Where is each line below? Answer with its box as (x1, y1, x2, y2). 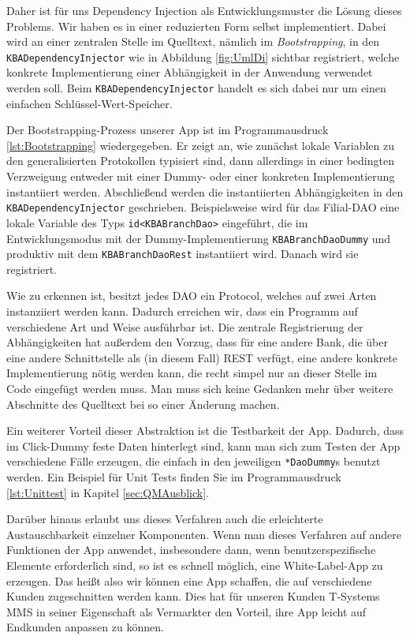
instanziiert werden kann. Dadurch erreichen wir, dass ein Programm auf (6, 303, 358, 320)
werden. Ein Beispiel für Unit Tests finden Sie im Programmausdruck (6, 469, 341, 485)
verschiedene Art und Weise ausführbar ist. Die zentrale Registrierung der (6, 318, 363, 335)
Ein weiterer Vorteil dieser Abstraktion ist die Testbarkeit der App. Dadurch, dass (6, 422, 404, 439)
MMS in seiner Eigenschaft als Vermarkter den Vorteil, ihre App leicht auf (6, 603, 367, 619)
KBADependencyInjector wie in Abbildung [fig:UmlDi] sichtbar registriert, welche (6, 48, 400, 65)
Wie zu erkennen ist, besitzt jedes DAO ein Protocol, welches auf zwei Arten (6, 287, 377, 304)
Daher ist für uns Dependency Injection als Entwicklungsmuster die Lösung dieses (6, 2, 402, 18)
